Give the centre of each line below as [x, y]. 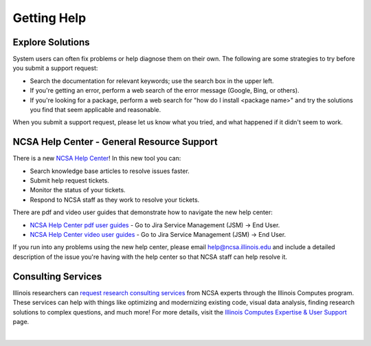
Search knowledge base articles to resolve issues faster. [110, 171]
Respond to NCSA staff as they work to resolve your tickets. [115, 200]
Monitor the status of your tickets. [78, 190]
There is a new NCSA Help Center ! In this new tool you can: [97, 159]
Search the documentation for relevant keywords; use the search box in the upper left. [152, 81]
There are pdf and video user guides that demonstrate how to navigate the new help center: [143, 212]
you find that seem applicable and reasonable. [95, 110]
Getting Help [49, 18]
